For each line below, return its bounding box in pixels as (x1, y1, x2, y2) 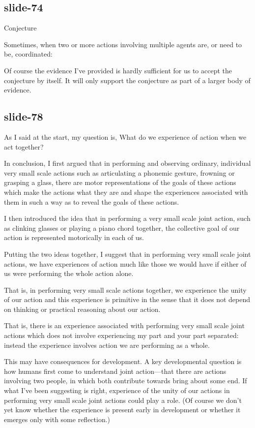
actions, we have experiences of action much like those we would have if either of (4, 258, 247, 269)
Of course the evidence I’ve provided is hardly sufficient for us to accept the (4, 65, 232, 75)
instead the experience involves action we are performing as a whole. (4, 339, 210, 350)
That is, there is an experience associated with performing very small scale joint (4, 320, 245, 331)
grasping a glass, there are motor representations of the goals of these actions (4, 177, 236, 187)
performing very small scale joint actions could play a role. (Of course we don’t (4, 395, 242, 405)
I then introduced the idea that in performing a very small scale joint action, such (4, 213, 251, 223)
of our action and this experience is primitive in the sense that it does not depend (4, 294, 251, 305)
